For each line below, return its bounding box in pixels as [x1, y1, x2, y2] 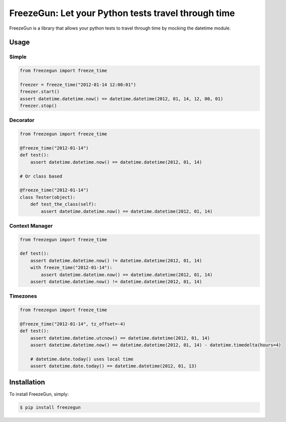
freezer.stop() [20, 103, 57, 109]
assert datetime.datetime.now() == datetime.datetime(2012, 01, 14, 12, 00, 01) [20, 96, 223, 101]
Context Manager [9, 222, 53, 229]
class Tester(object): [20, 194, 76, 200]
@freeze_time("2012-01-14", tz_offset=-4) [20, 321, 126, 327]
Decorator [9, 117, 35, 124]
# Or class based [20, 173, 63, 179]
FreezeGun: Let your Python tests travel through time [9, 8, 235, 19]
